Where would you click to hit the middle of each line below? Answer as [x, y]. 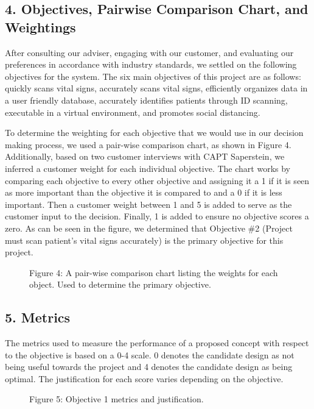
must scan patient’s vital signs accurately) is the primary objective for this [144, 240]
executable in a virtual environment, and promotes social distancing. [133, 112]
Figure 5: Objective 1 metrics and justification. [117, 399]
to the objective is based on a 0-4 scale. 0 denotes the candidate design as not [150, 354]
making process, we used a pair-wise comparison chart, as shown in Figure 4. [148, 144]
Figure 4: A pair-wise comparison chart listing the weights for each [154, 272]
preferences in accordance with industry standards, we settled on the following [151, 64]
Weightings [40, 27]
